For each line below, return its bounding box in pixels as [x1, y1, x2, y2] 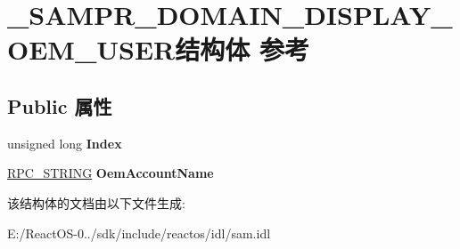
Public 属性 [7, 92, 112, 119]
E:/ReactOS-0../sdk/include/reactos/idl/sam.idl [7, 223, 271, 242]
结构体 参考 [175, 31, 309, 68]
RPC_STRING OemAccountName [7, 164, 214, 182]
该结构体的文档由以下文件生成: [7, 193, 185, 212]
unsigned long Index [7, 133, 122, 152]
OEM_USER [7, 31, 176, 68]
